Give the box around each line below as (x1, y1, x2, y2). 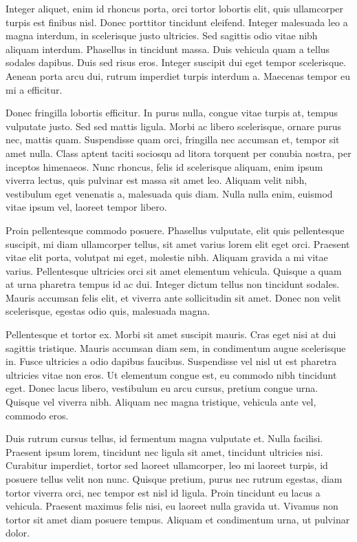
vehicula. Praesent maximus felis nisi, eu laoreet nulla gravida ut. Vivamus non (6, 499, 338, 513)
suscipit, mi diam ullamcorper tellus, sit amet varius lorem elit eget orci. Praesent (6, 236, 350, 251)
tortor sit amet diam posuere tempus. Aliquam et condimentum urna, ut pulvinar (6, 512, 350, 526)
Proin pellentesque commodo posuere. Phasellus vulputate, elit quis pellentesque (6, 222, 345, 237)
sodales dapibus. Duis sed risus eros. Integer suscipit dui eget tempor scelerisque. (6, 55, 347, 70)
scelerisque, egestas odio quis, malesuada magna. (6, 304, 210, 318)
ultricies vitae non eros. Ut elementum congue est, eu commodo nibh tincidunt (6, 367, 337, 382)
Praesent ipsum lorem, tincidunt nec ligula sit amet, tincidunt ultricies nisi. (6, 444, 323, 459)
